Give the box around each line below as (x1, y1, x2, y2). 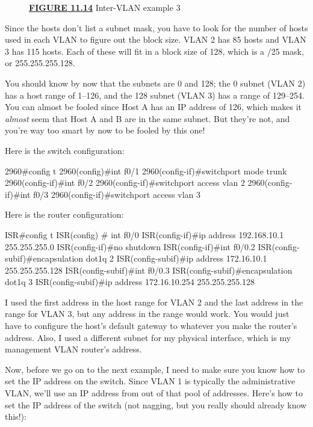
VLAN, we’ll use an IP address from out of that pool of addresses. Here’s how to (5, 387, 303, 399)
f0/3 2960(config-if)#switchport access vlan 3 (33, 188, 200, 200)
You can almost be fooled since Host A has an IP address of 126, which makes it (5, 100, 302, 113)
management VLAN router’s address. (5, 343, 142, 355)
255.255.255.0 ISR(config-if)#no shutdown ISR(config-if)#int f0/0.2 (5, 240, 255, 253)
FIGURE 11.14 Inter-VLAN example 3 (29, 1, 181, 13)
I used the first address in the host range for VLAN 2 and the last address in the (5, 295, 303, 308)
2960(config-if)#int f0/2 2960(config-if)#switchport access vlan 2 (5, 176, 245, 189)
